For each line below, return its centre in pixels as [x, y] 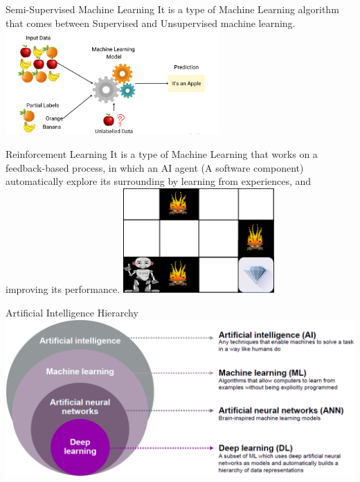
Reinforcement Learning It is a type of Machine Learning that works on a [162, 153]
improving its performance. [63, 288]
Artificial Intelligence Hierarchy [72, 312]
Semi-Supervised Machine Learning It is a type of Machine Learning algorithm [172, 9]
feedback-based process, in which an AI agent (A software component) [155, 167]
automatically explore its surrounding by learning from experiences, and [159, 181]
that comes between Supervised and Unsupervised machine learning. [151, 23]
